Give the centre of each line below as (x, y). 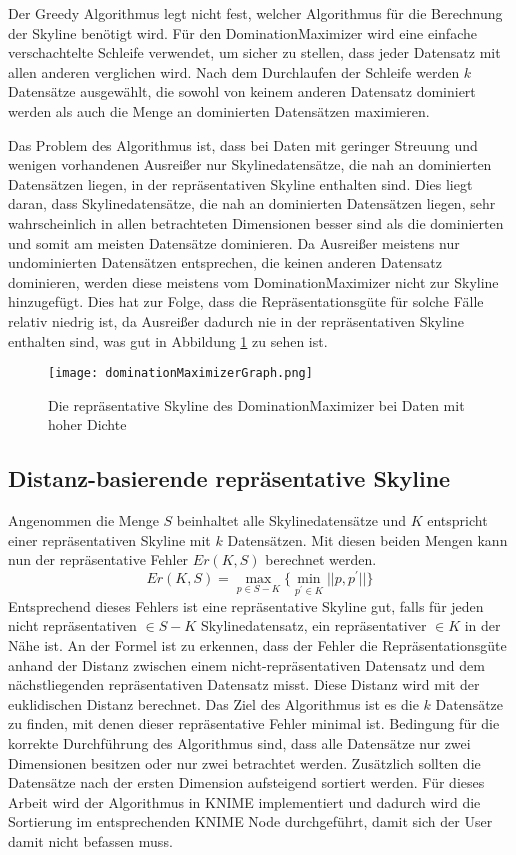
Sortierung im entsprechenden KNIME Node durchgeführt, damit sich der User (250, 821)
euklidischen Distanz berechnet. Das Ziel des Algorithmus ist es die (213, 703)
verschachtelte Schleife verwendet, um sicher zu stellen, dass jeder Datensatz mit (254, 52)
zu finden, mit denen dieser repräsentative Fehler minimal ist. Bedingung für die (254, 723)
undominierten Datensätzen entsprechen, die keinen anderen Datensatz (225, 262)
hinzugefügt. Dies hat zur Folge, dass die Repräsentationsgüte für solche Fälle (246, 301)
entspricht (457, 520)
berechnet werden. (321, 559)
